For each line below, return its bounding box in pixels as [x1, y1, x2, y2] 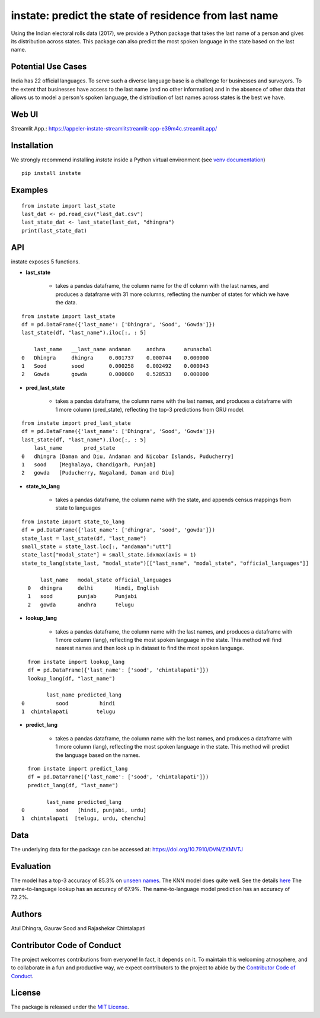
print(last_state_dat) [21, 227, 88, 234]
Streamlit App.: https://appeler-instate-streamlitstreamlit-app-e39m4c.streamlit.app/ [11, 125, 217, 132]
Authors [11, 909, 42, 919]
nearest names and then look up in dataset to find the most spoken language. [55, 644, 245, 652]
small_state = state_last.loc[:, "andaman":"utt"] [21, 543, 172, 550]
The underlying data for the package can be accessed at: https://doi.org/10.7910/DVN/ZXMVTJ [11, 846, 243, 853]
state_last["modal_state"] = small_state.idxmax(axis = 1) [21, 552, 197, 558]
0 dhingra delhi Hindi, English [27, 584, 159, 591]
